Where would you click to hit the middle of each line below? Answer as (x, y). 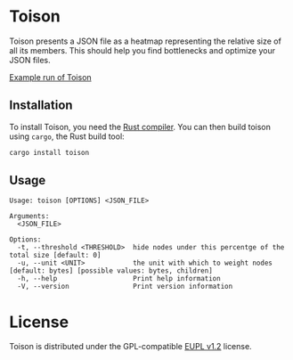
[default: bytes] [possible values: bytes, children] (111, 271)
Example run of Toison (50, 77)
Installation (41, 106)
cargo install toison (49, 152)
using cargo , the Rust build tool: (67, 136)
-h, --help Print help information (119, 279)
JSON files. (30, 60)
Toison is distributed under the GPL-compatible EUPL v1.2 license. (130, 347)
